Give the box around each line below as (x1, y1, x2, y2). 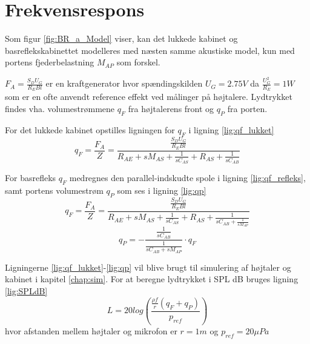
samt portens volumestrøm (5, 184, 104, 196)
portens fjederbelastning (5, 56, 94, 68)
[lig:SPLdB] (5, 284, 48, 297)
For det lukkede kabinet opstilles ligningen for (5, 123, 175, 136)
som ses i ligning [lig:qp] (117, 184, 206, 196)
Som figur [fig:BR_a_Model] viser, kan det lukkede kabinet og (5, 32, 238, 45)
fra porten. (227, 102, 268, 115)
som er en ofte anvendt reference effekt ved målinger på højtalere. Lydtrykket (5, 90, 292, 103)
